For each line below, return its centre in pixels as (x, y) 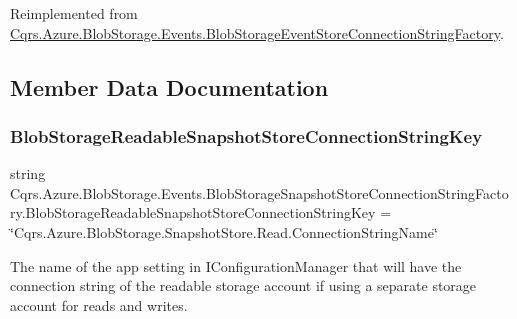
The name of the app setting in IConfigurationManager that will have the (236, 265)
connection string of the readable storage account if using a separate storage (243, 285)
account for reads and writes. (99, 304)
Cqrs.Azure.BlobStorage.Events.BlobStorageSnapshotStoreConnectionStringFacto (259, 192)
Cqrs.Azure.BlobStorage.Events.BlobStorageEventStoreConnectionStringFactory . (257, 32)
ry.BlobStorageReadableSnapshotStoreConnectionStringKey (193, 212)
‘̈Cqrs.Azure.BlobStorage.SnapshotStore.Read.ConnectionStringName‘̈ (224, 231)
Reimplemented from (74, 13)
